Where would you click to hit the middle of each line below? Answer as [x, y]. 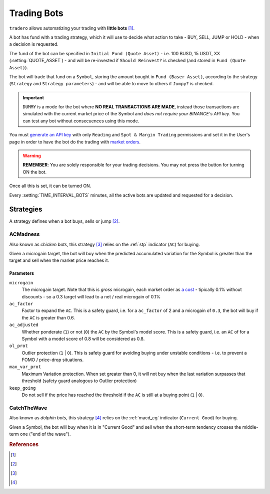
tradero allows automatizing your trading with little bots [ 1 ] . [72, 28]
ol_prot [19, 346]
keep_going [22, 388]
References [24, 444]
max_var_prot [25, 367]
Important [33, 97]
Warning [32, 156]
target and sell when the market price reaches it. [59, 260]
